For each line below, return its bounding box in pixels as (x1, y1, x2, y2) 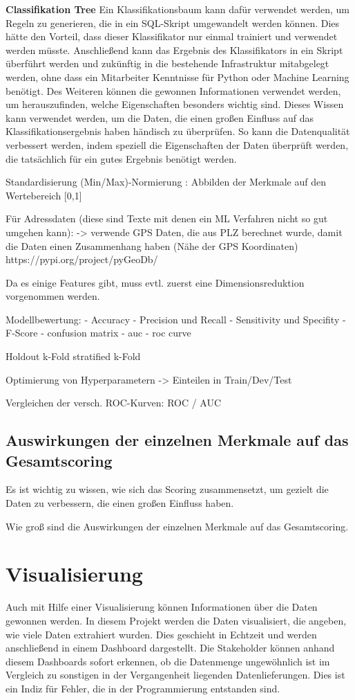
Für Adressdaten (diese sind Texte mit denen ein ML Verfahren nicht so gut (6, 211, 328, 226)
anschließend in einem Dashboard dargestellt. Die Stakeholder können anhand (6, 640, 335, 655)
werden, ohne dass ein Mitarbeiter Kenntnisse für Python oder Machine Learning (6, 69, 349, 84)
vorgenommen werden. (6, 289, 100, 303)
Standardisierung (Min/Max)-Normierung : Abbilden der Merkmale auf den (6, 174, 326, 189)
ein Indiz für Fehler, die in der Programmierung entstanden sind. (6, 681, 280, 695)
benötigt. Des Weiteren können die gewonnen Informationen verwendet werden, (6, 83, 341, 98)
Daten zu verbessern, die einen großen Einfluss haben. (6, 496, 234, 510)
